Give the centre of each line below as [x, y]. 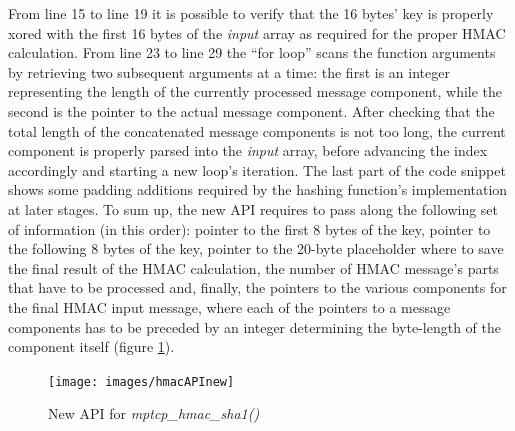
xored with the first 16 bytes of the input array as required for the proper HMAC [257, 32]
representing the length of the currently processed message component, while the [255, 91]
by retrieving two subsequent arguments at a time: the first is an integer [229, 71]
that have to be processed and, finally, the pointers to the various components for [257, 287]
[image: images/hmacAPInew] [141, 381]
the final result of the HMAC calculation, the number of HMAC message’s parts [253, 267]
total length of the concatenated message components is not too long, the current [257, 130]
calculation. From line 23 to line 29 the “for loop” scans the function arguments [252, 52]
